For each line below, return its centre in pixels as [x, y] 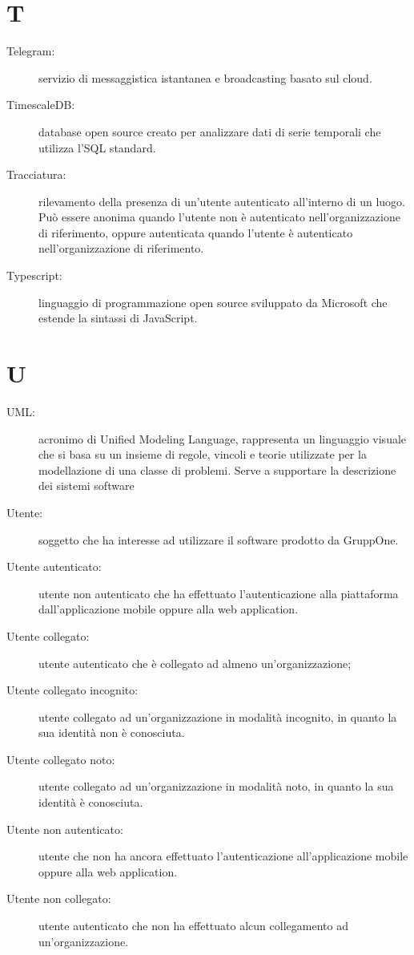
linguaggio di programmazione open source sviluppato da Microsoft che [213, 302]
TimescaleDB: [41, 105]
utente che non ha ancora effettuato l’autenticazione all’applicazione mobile [223, 856]
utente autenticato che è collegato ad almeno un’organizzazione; [195, 663]
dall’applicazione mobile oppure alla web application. [169, 609]
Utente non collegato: [59, 898]
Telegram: [31, 51]
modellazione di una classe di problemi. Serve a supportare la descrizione [217, 469]
